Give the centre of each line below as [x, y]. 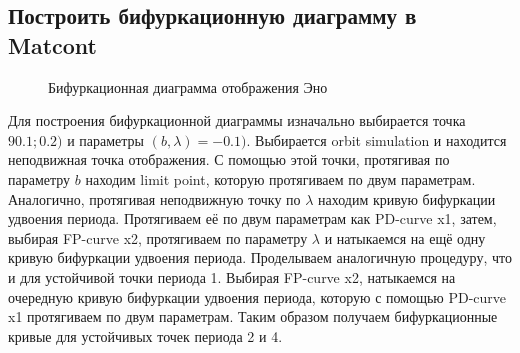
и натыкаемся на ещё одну [405, 237]
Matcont [52, 44]
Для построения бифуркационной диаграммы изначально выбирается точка [237, 120]
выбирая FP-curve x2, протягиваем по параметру [158, 237]
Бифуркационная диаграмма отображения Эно [188, 86]
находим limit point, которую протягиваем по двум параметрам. [280, 178]
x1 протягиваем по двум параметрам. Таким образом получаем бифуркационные [253, 316]
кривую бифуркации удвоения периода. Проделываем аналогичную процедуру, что [260, 257]
